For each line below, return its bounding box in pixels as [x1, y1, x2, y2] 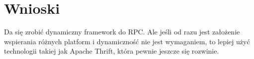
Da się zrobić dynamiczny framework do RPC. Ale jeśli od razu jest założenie [4, 27, 240, 37]
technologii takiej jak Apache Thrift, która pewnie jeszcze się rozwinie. [4, 46, 219, 56]
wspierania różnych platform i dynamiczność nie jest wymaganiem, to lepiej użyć [4, 36, 250, 46]
